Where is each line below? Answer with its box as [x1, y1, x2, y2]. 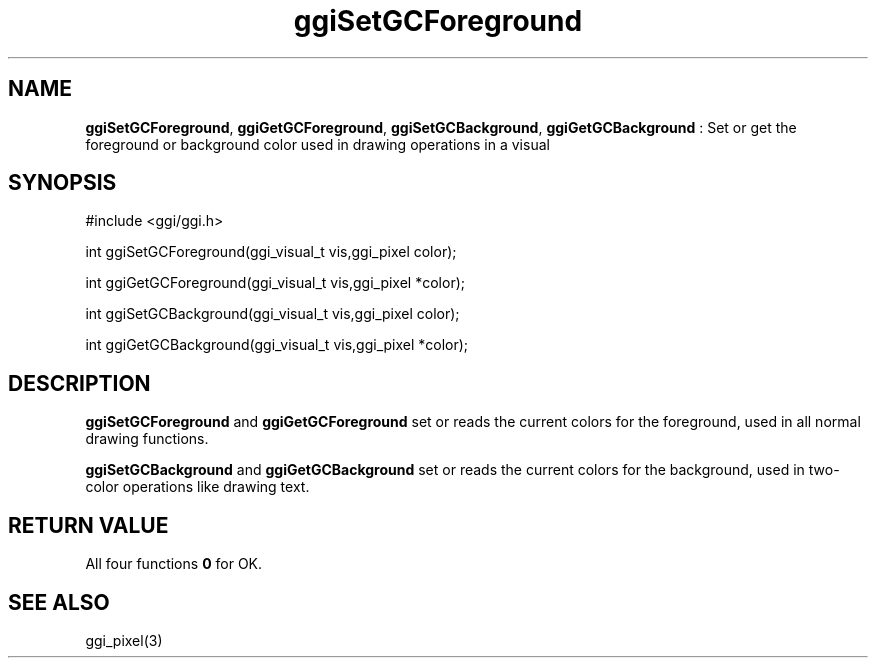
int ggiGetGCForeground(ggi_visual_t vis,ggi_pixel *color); [85, 274, 465, 292]
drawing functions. [85, 430, 209, 448]
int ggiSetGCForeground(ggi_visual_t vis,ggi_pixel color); [85, 243, 457, 261]
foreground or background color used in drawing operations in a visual [85, 135, 550, 153]
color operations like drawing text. [85, 478, 310, 496]
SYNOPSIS [8, 170, 117, 196]
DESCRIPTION [8, 370, 151, 396]
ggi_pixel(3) [85, 631, 163, 649]
